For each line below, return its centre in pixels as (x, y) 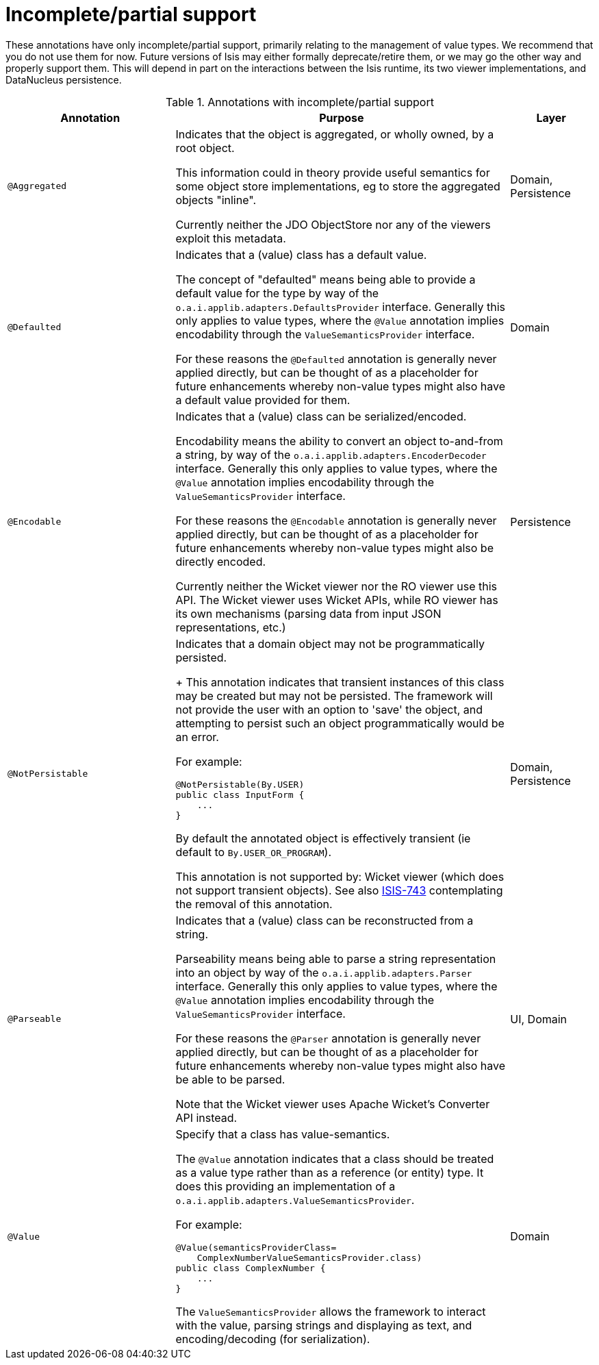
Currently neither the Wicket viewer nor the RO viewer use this (336, 586)
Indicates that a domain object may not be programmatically (330, 643)
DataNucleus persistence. (64, 79)
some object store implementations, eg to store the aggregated (338, 186)
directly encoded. (221, 561)
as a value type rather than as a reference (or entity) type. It (330, 1172)
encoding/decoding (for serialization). (273, 1339)
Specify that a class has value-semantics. (283, 1134)
